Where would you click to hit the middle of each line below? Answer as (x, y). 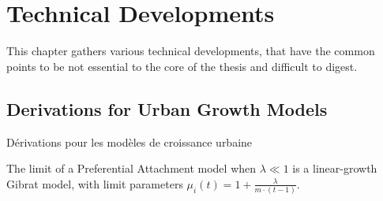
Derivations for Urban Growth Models (167, 108)
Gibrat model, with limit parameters (95, 183)
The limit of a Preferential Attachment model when (131, 168)
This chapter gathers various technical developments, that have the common (191, 51)
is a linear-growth (335, 168)
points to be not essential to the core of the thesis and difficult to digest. (182, 66)
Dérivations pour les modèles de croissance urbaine (130, 141)
